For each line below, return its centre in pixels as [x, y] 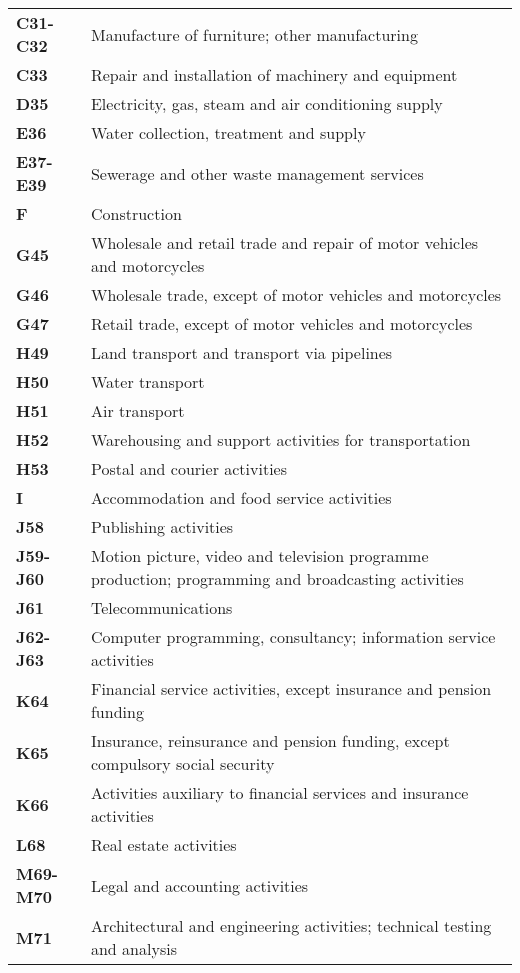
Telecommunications [161, 607]
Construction [136, 213]
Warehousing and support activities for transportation [280, 439]
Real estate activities [163, 844]
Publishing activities [162, 526]
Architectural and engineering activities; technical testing [291, 925]
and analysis [133, 948]
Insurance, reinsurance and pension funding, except [270, 740]
